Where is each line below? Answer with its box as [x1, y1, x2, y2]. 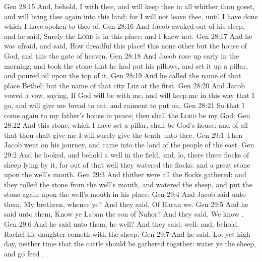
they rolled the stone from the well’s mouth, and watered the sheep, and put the [4, 179, 252, 189]
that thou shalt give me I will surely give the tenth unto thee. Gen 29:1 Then [4, 129, 243, 140]
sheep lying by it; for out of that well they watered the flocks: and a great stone [4, 159, 250, 170]
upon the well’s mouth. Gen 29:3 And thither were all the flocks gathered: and [4, 169, 246, 180]
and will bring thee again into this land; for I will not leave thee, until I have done [4, 11, 258, 21]
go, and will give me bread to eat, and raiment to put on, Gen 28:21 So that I [4, 99, 244, 110]
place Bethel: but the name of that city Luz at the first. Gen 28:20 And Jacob [4, 80, 245, 90]
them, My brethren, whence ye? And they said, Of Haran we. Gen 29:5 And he [4, 198, 248, 209]
